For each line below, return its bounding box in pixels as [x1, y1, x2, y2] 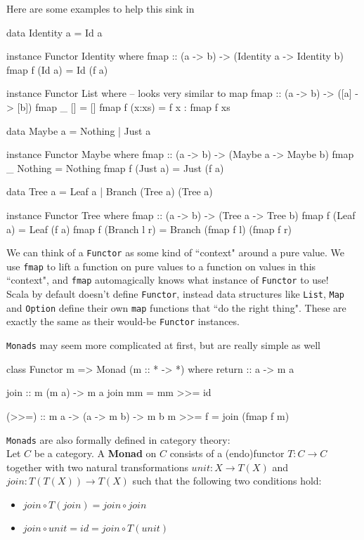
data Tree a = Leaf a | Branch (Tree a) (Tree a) [6, 184, 213, 199]
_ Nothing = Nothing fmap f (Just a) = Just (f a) [6, 160, 224, 175]
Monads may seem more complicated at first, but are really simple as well [6, 338, 321, 353]
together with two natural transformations [6, 459, 188, 474]
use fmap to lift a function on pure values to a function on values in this [6, 258, 316, 273]
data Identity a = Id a [6, 25, 103, 39]
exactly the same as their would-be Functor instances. [6, 314, 240, 329]
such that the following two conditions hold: [132, 473, 322, 488]
